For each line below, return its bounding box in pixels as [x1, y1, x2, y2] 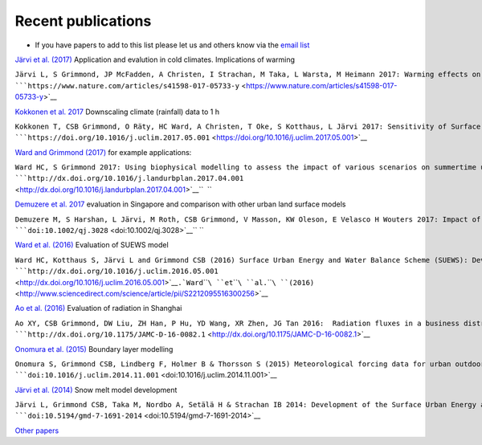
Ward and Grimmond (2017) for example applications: [14, 147, 192, 157]
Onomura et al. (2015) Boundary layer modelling [14, 344, 174, 353]
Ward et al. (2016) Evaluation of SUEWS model [14, 240, 169, 250]
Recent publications [14, 12, 152, 30]
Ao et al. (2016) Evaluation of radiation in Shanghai [14, 304, 182, 313]
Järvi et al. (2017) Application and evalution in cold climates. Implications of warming [14, 55, 296, 64]
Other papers [14, 426, 59, 435]
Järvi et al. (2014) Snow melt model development [14, 385, 178, 394]
